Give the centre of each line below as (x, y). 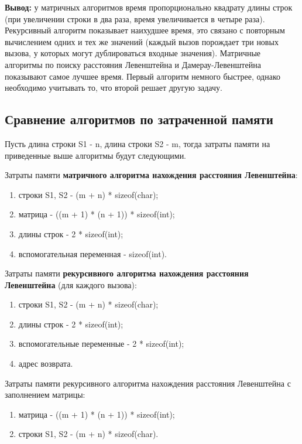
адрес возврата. (46, 363)
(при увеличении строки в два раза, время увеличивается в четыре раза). (135, 18)
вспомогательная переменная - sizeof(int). (92, 253)
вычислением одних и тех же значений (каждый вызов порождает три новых (142, 41)
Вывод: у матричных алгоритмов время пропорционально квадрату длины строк (149, 7)
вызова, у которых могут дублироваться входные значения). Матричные (133, 53)
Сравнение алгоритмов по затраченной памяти (139, 119)
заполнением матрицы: (45, 395)
